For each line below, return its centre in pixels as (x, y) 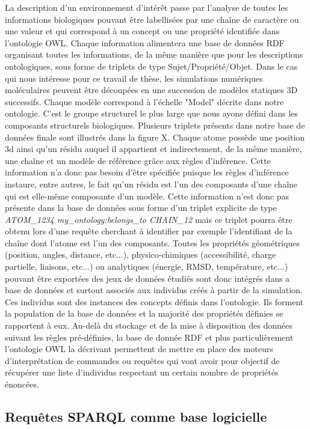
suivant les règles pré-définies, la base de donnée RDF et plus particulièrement (149, 337)
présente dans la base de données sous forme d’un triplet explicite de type (141, 208)
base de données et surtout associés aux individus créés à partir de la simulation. (154, 290)
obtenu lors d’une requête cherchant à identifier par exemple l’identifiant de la (149, 231)
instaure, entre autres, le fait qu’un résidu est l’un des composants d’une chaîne (151, 184)
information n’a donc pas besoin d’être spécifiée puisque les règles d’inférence (147, 172)
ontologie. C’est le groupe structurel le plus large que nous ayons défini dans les (151, 113)
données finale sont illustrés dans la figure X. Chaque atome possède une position (155, 137)
